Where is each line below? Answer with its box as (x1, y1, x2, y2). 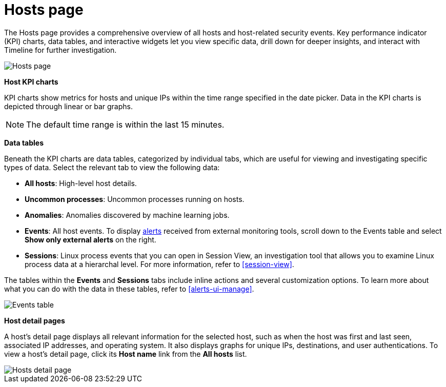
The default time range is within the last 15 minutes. (26, 119, 225, 130)
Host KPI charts (4, 77, 58, 86)
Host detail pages (4, 316, 65, 325)
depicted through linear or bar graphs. (4, 101, 133, 111)
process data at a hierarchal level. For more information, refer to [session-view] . (25, 259, 294, 269)
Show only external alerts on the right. (25, 235, 156, 244)
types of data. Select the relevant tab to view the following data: (4, 162, 220, 172)
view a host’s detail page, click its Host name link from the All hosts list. (4, 349, 247, 358)
